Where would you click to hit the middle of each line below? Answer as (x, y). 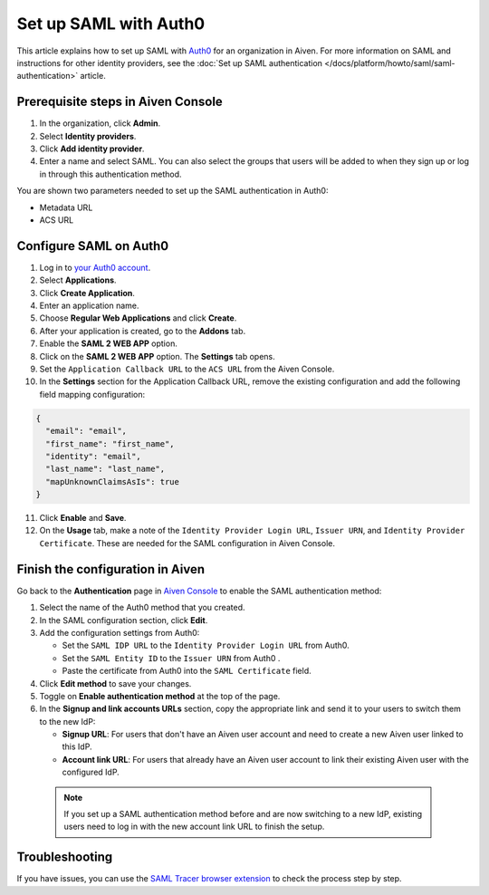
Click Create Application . (87, 293)
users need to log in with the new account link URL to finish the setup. (194, 827)
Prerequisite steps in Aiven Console (120, 102)
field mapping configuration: (92, 394)
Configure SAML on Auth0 (93, 246)
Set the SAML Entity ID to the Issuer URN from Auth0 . (171, 658)
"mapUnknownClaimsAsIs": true (113, 481)
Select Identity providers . (88, 136)
